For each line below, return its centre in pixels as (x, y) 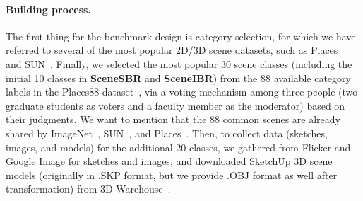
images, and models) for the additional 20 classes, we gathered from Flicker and (178, 147)
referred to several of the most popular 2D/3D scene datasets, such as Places (172, 50)
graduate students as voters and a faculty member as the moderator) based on (175, 105)
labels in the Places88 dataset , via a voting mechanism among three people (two (182, 92)
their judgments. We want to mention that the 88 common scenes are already (173, 119)
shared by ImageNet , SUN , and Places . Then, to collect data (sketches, (167, 133)
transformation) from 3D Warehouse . (88, 189)
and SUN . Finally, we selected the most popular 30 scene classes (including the (179, 63)
